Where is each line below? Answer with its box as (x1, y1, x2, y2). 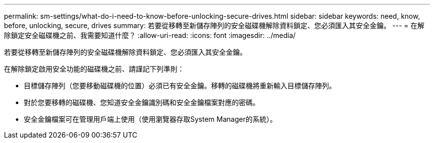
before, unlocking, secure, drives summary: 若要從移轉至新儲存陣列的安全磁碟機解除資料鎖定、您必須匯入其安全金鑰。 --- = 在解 (4, 21, 425, 30)
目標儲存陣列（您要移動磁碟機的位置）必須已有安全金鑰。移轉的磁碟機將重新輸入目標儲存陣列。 (24, 81, 336, 90)
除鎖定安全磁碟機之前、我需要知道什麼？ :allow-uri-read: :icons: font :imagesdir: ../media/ (4, 31, 296, 39)
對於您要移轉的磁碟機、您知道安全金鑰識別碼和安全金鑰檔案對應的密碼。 (24, 98, 260, 107)
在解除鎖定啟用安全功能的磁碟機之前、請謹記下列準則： (4, 65, 184, 73)
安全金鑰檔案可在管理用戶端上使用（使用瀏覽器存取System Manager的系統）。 (24, 115, 277, 123)
